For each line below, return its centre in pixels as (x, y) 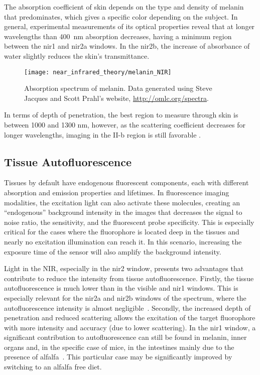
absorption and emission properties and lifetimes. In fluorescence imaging (117, 192)
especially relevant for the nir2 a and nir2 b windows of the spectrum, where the (125, 297)
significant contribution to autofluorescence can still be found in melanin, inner (125, 337)
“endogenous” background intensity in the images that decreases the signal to (123, 212)
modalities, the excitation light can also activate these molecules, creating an (122, 202)
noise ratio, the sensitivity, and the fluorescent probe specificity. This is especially (129, 222)
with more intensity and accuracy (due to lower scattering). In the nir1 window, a (130, 327)
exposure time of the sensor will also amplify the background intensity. (113, 251)
